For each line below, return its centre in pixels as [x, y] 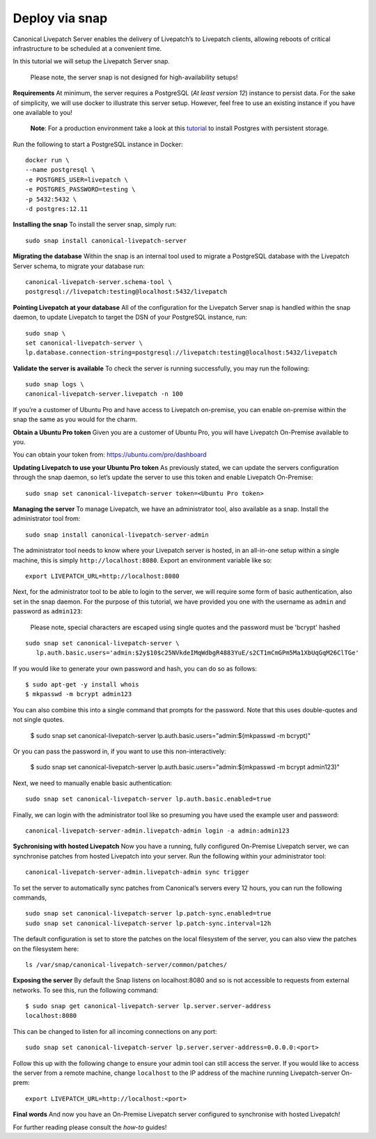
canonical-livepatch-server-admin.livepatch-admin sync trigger [138, 872]
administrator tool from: [47, 519]
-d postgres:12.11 [57, 209]
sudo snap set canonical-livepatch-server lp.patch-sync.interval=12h [148, 923]
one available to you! [42, 112]
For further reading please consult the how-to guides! [90, 1127]
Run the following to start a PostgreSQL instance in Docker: [98, 144]
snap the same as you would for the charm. [75, 419]
